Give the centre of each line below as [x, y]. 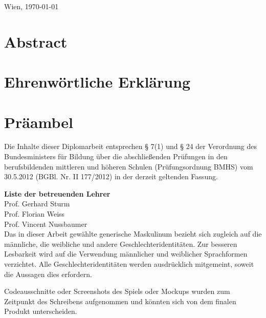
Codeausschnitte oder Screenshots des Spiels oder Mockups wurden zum [117, 291]
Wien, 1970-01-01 [31, 6]
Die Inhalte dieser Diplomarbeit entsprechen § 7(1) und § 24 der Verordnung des [130, 146]
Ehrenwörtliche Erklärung [97, 82]
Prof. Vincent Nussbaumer [46, 224]
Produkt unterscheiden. [41, 311]
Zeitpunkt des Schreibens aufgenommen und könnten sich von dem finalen [120, 301]
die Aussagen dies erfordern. [48, 274]
